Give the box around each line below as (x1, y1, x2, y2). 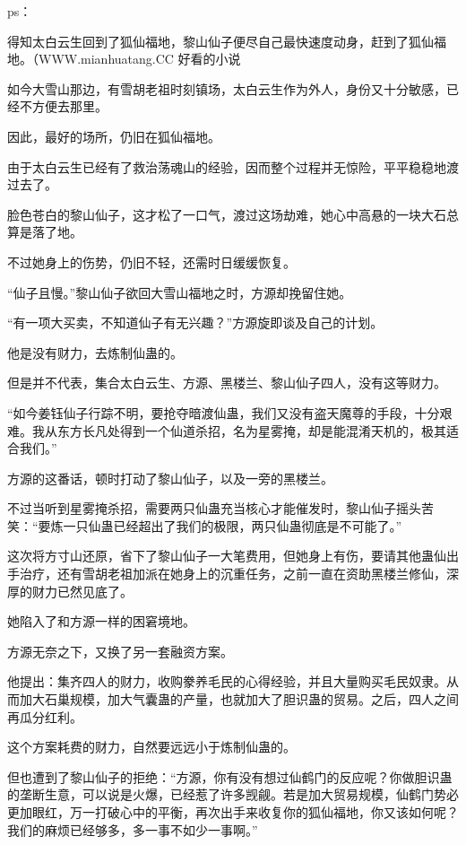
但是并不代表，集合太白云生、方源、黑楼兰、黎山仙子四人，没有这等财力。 (7, 373, 446, 392)
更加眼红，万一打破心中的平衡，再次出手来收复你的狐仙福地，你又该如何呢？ (7, 803, 459, 821)
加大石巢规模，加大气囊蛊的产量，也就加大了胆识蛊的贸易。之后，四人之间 (19, 690, 459, 709)
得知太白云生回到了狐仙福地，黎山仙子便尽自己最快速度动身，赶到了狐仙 (7, 31, 434, 50)
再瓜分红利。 (7, 707, 82, 726)
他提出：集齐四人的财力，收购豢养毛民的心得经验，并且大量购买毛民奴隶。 (7, 672, 446, 691)
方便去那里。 (31, 97, 108, 116)
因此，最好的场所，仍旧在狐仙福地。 (7, 126, 220, 145)
